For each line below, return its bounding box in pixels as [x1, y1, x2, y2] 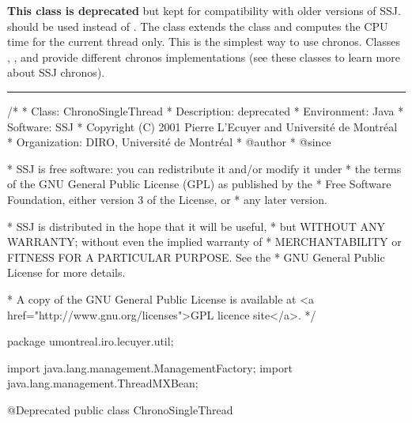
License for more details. [7, 264, 126, 281]
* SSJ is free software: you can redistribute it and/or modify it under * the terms [7, 160, 402, 176]
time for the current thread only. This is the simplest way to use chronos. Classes [7, 33, 401, 50]
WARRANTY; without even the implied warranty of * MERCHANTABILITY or [7, 233, 402, 250]
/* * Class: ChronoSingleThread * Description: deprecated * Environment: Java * [7, 102, 404, 119]
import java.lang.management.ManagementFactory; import [7, 359, 293, 376]
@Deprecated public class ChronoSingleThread [7, 401, 233, 417]
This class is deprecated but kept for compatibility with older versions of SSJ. [7, 2, 401, 18]
